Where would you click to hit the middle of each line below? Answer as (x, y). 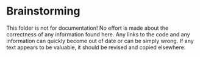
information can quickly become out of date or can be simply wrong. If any (100, 41)
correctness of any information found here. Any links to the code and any (98, 34)
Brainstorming (43, 11)
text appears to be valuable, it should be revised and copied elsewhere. (96, 47)
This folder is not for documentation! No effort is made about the (87, 28)
